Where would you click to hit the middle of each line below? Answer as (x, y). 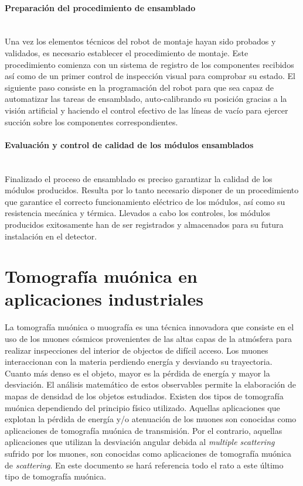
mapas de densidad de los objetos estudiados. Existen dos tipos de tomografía (144, 396)
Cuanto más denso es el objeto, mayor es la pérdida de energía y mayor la (137, 373)
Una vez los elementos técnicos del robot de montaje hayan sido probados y (140, 41)
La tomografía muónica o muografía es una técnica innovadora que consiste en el (149, 327)
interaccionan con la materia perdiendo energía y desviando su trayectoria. (139, 362)
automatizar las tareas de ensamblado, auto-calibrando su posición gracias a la (146, 99)
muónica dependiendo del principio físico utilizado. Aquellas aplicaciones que (142, 407)
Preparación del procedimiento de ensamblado (100, 7)
